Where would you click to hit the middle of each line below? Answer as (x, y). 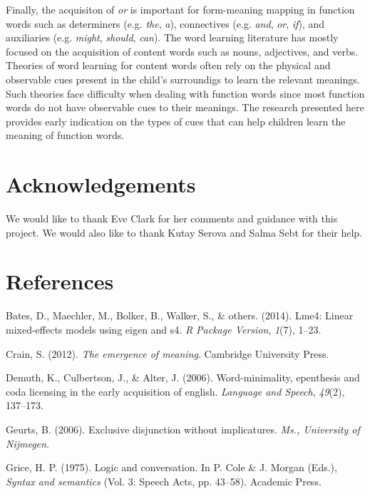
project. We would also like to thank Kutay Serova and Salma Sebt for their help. (184, 232)
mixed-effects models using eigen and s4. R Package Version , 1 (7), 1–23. (164, 329)
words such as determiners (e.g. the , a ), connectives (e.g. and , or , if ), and (165, 23)
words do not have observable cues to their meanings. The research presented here (185, 107)
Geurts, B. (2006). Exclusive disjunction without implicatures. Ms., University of (183, 429)
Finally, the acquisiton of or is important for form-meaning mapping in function (180, 9)
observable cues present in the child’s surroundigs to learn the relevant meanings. (183, 79)
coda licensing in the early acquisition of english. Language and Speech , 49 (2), (175, 391)
